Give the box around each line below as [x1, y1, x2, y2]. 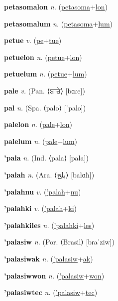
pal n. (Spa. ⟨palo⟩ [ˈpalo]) [4, 102, 86, 112]
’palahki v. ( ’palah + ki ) [4, 203, 77, 213]
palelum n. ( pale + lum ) [4, 135, 78, 146]
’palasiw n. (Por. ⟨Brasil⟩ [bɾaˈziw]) [4, 236, 115, 247]
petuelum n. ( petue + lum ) [4, 68, 87, 79]
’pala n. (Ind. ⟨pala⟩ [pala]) [4, 152, 89, 163]
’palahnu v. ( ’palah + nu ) [4, 186, 81, 196]
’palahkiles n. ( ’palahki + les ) [4, 219, 95, 230]
